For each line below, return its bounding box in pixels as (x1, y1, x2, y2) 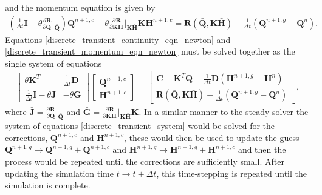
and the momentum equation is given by (5, 1, 156, 13)
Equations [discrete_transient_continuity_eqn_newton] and (5, 33, 231, 45)
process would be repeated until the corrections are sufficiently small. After (5, 155, 284, 168)
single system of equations (5, 56, 102, 69)
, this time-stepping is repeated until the (156, 167, 307, 179)
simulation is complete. (5, 179, 91, 191)
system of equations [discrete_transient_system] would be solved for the (5, 119, 275, 132)
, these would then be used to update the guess (124, 131, 300, 144)
